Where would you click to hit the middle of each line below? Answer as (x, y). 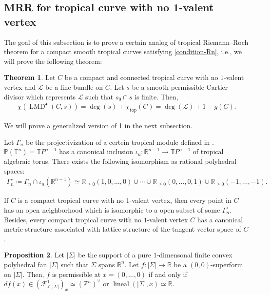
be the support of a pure (115, 255)
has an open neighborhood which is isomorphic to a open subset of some (112, 209)
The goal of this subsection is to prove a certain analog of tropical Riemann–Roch (126, 42)
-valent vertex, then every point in (180, 200)
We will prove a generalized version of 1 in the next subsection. (98, 125)
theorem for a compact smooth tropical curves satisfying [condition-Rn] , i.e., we (123, 51)
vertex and (20, 87)
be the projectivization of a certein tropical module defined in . (120, 142)
